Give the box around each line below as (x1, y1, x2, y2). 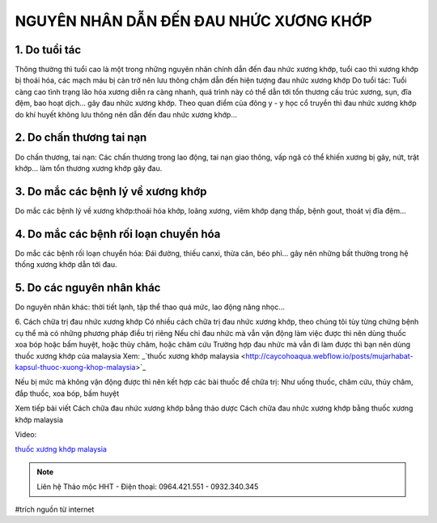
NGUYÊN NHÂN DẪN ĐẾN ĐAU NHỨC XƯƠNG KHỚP (15, 12, 372, 30)
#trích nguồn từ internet (15, 504, 95, 514)
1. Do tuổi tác (15, 43, 82, 57)
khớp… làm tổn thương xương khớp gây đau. (15, 163, 163, 173)
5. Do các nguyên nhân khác (15, 280, 161, 295)
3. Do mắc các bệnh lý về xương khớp (15, 185, 207, 198)
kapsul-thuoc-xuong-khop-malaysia (15, 362, 136, 372)
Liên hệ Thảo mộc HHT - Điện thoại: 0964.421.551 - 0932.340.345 (36, 482, 259, 491)
